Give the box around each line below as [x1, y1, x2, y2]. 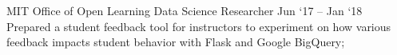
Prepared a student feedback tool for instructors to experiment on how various [6, 18, 391, 34]
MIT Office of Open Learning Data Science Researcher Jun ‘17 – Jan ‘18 [6, 2, 363, 18]
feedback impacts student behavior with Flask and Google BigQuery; [6, 33, 345, 50]
